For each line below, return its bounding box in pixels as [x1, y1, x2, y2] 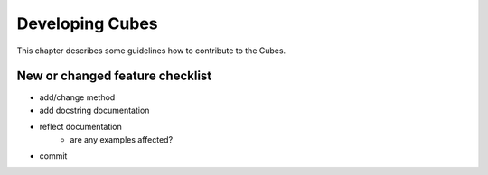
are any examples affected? [70, 134, 174, 144]
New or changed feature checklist [16, 69, 212, 84]
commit [39, 151, 68, 161]
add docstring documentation [39, 105, 150, 115]
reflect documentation [39, 122, 122, 133]
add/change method [39, 92, 116, 103]
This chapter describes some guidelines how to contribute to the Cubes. [16, 45, 286, 56]
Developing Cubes [16, 14, 158, 33]
